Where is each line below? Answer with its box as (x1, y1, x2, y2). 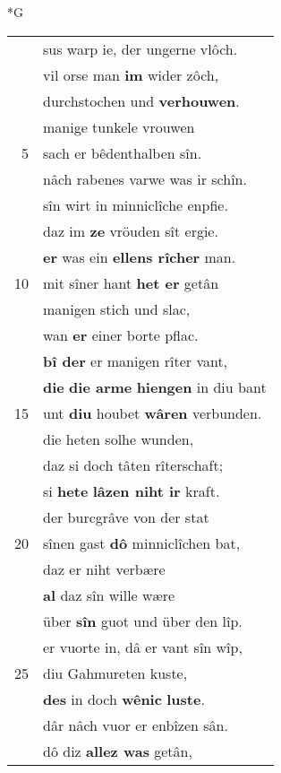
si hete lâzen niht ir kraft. (43, 480, 220, 501)
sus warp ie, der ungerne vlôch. (43, 38, 238, 59)
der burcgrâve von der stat (43, 506, 209, 527)
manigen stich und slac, (43, 298, 191, 319)
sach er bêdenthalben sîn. (43, 142, 202, 163)
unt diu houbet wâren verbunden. (43, 402, 262, 423)
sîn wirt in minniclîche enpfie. (43, 194, 228, 215)
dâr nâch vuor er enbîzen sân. (43, 714, 228, 735)
